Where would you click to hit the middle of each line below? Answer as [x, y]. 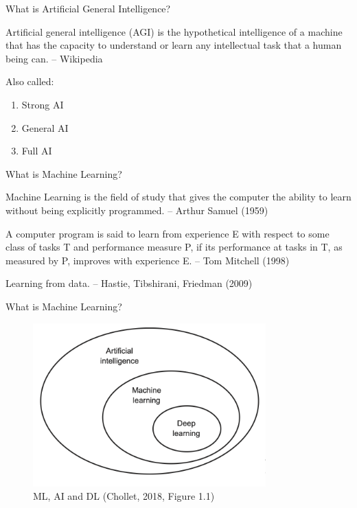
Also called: [30, 81]
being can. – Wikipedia [54, 58]
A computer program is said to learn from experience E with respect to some [168, 233]
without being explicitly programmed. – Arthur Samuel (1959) [137, 210]
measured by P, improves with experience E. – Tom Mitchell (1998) [148, 260]
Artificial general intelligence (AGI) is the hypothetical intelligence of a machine [174, 31]
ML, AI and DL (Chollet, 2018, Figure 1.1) [124, 496]
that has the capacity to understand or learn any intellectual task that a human [174, 45]
